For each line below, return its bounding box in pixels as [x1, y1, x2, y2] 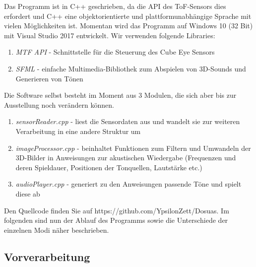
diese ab [15, 188, 40, 199]
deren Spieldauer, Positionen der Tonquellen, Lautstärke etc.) [15, 162, 202, 172]
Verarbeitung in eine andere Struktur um [15, 126, 141, 136]
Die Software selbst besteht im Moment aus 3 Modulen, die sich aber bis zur [4, 90, 237, 100]
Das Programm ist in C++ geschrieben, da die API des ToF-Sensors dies [4, 1, 226, 11]
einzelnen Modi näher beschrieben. [4, 224, 109, 235]
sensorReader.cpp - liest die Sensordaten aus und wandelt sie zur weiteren [15, 116, 240, 127]
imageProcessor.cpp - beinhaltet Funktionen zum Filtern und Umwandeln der [15, 142, 251, 153]
